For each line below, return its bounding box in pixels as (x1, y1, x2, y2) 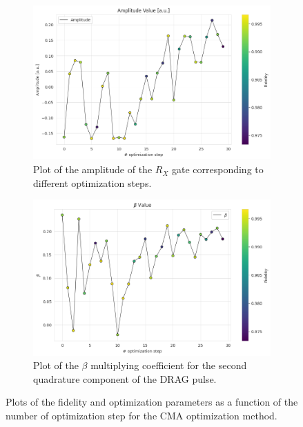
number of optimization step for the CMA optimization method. (6, 408, 277, 423)
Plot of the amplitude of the (33, 162, 153, 177)
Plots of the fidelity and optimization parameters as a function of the (6, 395, 298, 409)
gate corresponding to (171, 162, 264, 177)
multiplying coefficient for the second (90, 358, 247, 373)
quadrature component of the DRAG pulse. (33, 371, 217, 386)
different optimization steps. (33, 175, 152, 190)
